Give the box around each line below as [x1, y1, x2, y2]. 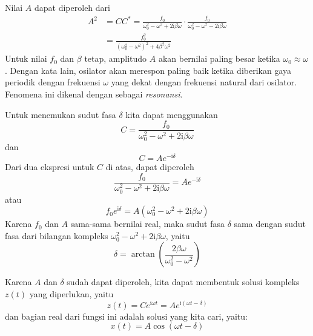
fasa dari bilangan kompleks [5, 229, 108, 242]
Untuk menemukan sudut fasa [5, 108, 116, 120]
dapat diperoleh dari [35, 1, 110, 13]
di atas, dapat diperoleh [105, 160, 194, 173]
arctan [131, 250, 155, 259]
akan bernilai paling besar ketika [158, 52, 280, 65]
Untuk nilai [5, 52, 47, 65]
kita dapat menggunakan [125, 108, 218, 120]
